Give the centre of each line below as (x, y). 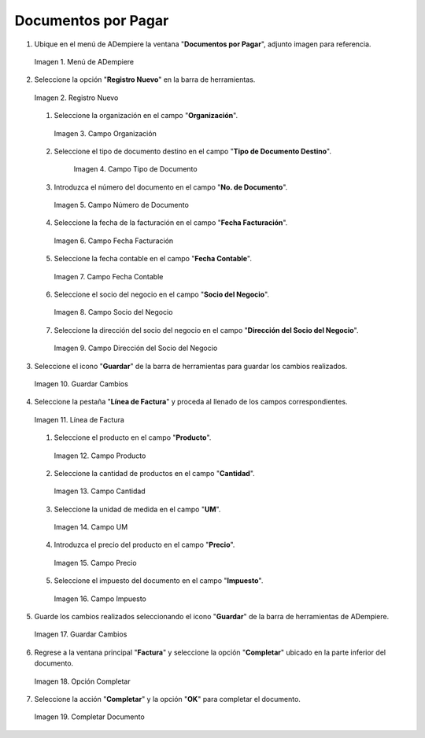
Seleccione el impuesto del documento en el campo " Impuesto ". (159, 581)
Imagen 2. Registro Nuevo (76, 98)
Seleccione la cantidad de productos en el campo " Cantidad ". (154, 473)
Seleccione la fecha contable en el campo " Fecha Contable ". (153, 259)
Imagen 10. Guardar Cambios (81, 384)
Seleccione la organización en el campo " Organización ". (146, 116)
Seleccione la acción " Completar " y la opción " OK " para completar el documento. (167, 699)
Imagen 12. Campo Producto (100, 456)
